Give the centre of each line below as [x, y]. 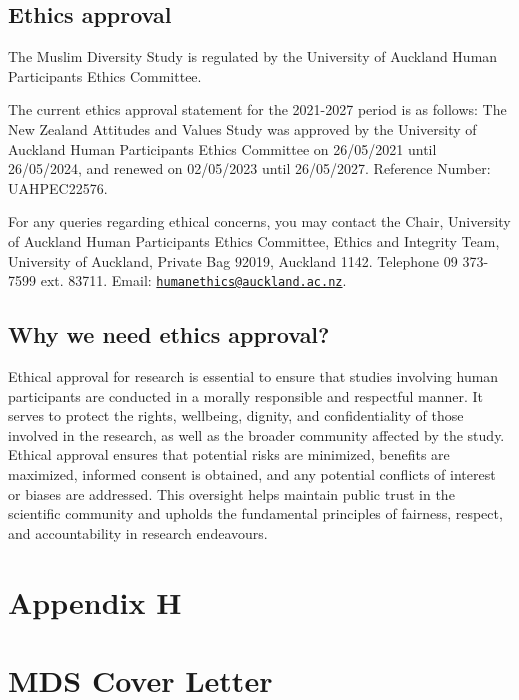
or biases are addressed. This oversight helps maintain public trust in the [231, 493]
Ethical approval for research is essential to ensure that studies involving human [253, 376]
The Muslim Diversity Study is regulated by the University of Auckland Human [253, 56]
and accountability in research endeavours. [138, 532]
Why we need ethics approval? [169, 334]
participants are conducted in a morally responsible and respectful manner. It [246, 395]
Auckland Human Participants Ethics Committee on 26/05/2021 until [222, 148]
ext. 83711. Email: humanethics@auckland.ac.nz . [193, 280]
